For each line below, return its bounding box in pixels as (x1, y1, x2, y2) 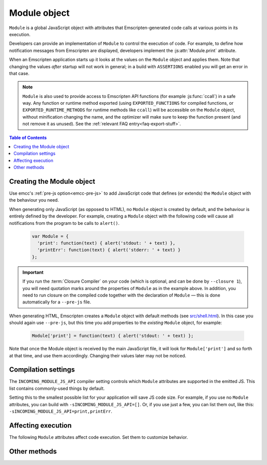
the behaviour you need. (9, 197, 59, 203)
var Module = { (32, 233, 69, 239)
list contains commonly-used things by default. (9, 385, 105, 391)
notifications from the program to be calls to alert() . (9, 220, 120, 226)
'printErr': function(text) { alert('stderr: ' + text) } (37, 247, 181, 253)
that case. (9, 70, 30, 76)
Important (22, 269, 44, 275)
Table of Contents (9, 134, 47, 140)
